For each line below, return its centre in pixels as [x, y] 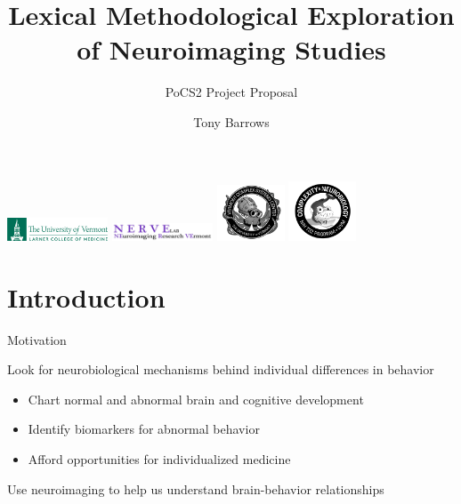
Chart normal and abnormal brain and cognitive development [196, 399]
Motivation [37, 339]
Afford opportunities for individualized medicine [159, 459]
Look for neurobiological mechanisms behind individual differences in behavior [221, 369]
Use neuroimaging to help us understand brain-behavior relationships [196, 488]
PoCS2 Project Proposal [231, 92]
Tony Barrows [231, 121]
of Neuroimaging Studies [231, 49]
